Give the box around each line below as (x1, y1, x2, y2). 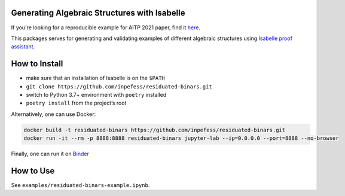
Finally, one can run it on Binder (11, 150, 89, 158)
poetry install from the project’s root (26, 99, 127, 107)
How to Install (11, 59, 63, 69)
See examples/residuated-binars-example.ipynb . (11, 182, 150, 189)
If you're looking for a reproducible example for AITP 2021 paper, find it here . (11, 24, 200, 31)
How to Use (11, 166, 55, 176)
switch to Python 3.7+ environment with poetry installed (26, 91, 167, 98)
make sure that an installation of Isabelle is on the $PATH (26, 75, 166, 82)
